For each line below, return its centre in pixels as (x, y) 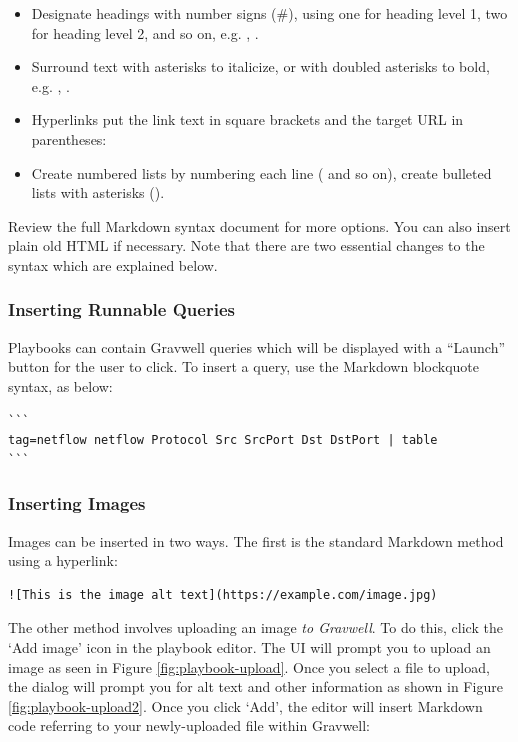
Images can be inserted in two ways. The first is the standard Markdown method (256, 540)
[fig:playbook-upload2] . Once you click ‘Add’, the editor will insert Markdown (245, 705)
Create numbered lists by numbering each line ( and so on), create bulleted (261, 172)
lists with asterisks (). (98, 192)
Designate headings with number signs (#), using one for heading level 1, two (269, 13)
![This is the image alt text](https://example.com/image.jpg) (223, 594)
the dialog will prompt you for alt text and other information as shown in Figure (255, 686)
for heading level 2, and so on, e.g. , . (145, 32)
